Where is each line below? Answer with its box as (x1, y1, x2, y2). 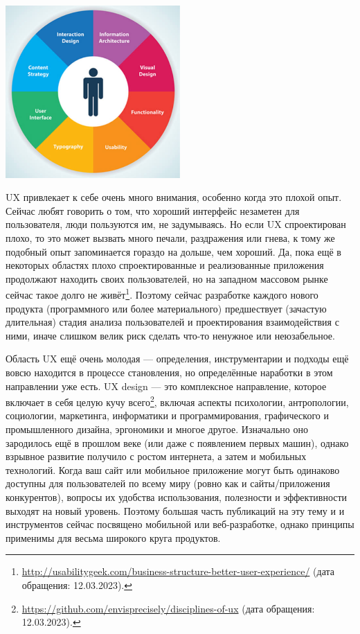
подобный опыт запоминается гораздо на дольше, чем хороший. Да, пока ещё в (6, 244, 341, 258)
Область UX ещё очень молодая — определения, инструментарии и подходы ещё (6, 351, 349, 366)
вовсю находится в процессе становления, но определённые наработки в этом (6, 364, 333, 379)
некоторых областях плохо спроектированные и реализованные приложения (6, 258, 324, 272)
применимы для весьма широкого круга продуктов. (6, 530, 221, 545)
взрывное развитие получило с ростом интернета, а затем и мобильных (6, 449, 307, 464)
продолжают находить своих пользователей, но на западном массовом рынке (6, 271, 328, 285)
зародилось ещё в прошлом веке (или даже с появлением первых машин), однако (6, 435, 349, 450)
